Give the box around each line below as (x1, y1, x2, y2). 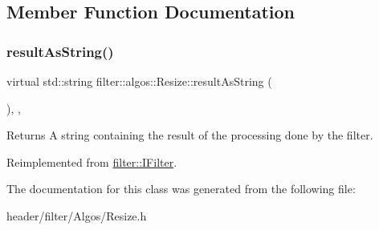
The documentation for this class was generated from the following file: (6, 180, 356, 197)
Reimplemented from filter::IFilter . (6, 153, 177, 170)
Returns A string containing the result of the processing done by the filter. (6, 127, 373, 143)
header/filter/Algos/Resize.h (6, 207, 147, 224)
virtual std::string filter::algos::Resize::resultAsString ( (6, 73, 272, 89)
